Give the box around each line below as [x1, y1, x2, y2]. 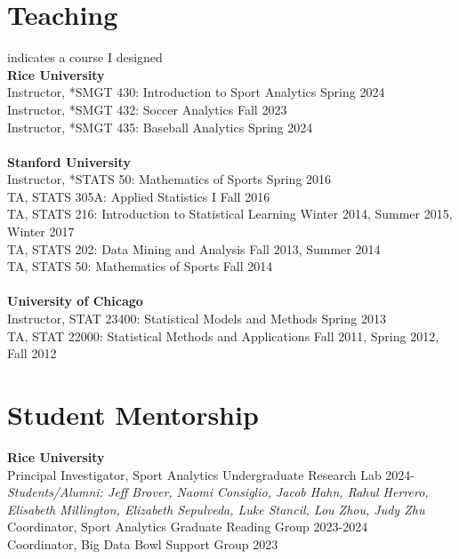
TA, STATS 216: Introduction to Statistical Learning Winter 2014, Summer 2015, [7, 204, 453, 223]
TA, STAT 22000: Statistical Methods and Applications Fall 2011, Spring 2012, [7, 326, 439, 345]
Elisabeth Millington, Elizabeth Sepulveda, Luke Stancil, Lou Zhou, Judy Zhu [7, 499, 425, 518]
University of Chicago [7, 291, 143, 310]
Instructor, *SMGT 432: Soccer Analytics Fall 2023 [7, 100, 287, 118]
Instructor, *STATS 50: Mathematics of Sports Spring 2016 [7, 170, 332, 188]
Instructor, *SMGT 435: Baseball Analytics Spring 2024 [7, 117, 313, 136]
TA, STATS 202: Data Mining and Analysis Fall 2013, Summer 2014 [7, 239, 381, 258]
